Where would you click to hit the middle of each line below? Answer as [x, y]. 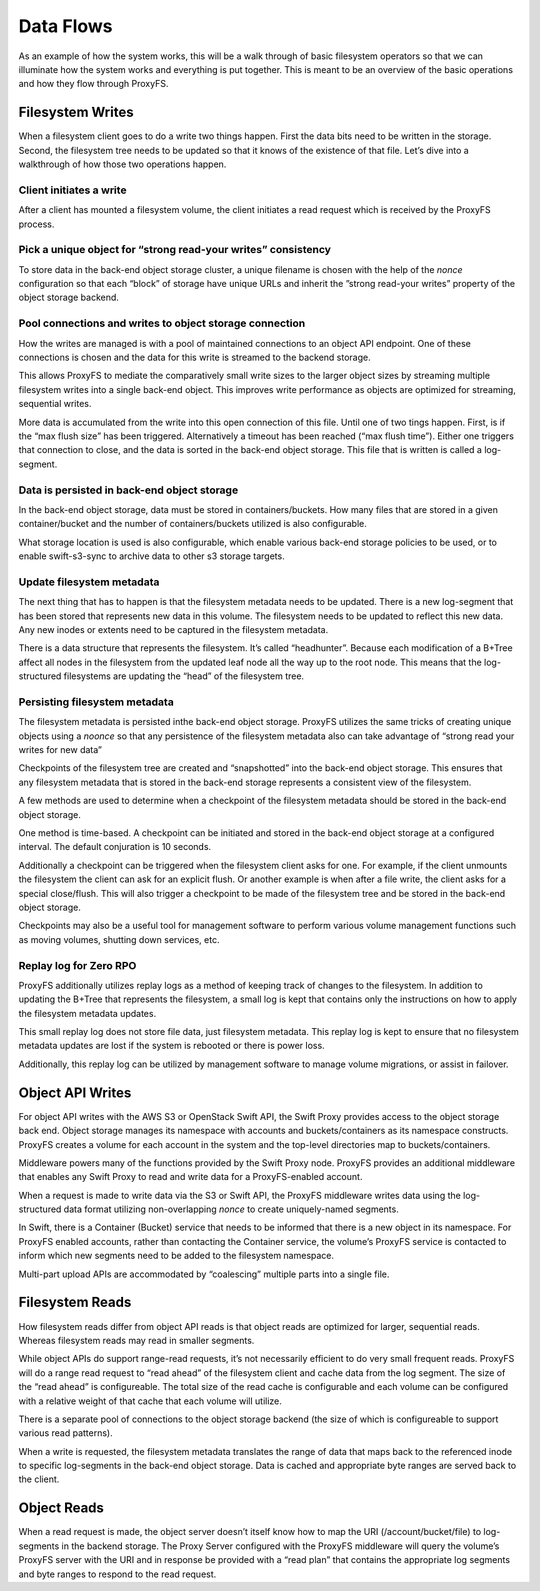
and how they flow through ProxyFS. [93, 84]
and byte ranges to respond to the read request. [117, 1574]
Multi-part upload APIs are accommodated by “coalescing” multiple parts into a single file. [204, 1274]
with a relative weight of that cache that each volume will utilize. [150, 1401]
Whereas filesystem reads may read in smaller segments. [136, 1340]
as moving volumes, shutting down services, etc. [119, 939]
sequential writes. [55, 404]
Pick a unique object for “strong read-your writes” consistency [175, 250]
